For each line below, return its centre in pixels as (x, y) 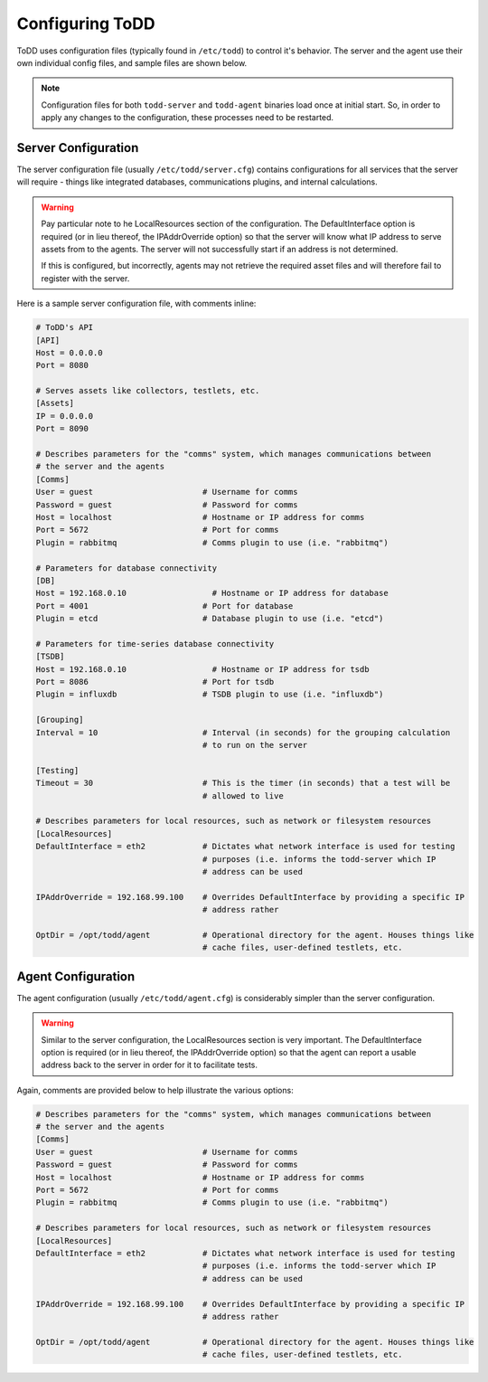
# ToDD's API (65, 327)
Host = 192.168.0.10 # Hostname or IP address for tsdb (202, 669)
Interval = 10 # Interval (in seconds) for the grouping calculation (243, 732)
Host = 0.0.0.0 (69, 352)
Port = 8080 (62, 365)
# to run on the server (255, 745)
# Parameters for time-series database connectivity (155, 644)
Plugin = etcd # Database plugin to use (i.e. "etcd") (210, 619)
